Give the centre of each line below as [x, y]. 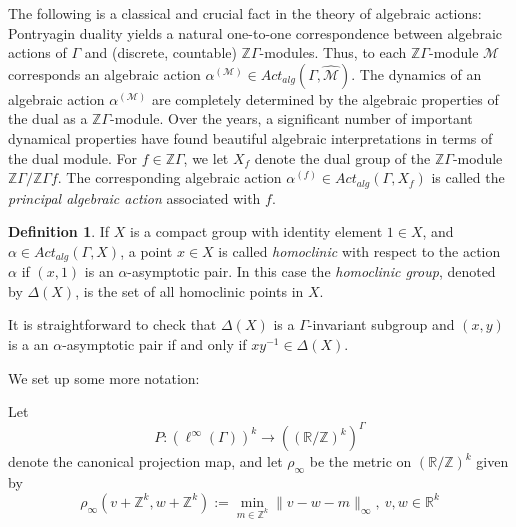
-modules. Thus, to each [333, 52]
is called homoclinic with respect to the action [359, 250]
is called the [468, 177]
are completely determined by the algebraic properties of [325, 98]
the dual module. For [72, 157]
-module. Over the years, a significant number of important [291, 118]
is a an [28, 344]
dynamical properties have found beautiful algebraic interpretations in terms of [250, 137]
